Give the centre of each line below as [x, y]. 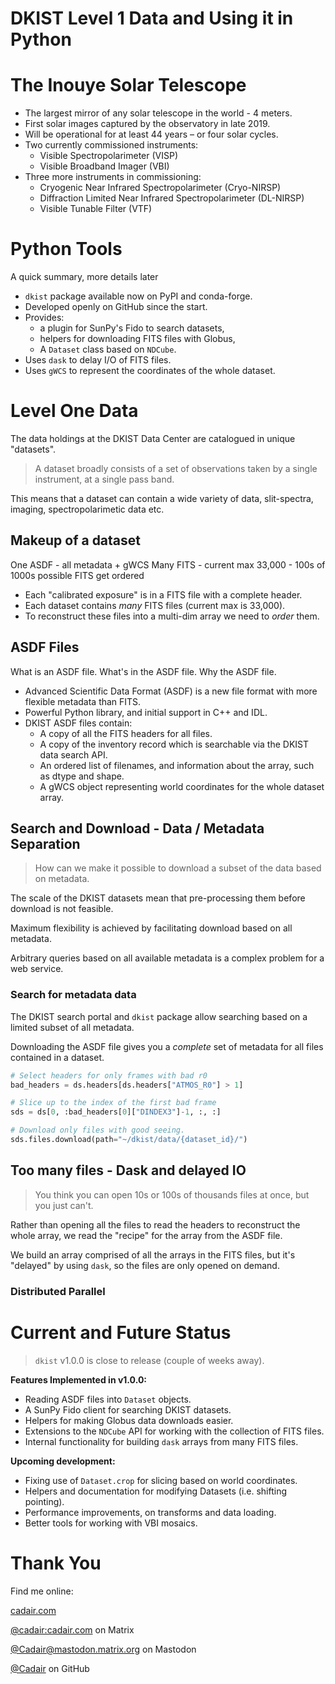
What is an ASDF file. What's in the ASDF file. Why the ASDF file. [143, 671]
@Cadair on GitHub [50, 1668]
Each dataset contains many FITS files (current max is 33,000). [155, 605]
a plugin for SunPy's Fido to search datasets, [132, 328]
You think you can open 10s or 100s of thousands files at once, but [172, 1194]
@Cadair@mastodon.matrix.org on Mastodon [103, 1649]
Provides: [44, 318]
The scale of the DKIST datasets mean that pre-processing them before [158, 898]
